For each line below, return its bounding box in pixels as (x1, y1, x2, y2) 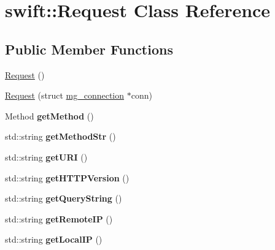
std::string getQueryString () (5, 192, 122, 205)
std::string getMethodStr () (5, 130, 116, 143)
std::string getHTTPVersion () (5, 171, 130, 184)
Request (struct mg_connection (5, 89, 125, 102)
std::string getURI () (5, 150, 88, 163)
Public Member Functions (5, 39, 173, 58)
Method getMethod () (5, 109, 94, 122)
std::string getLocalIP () (5, 233, 103, 246)
